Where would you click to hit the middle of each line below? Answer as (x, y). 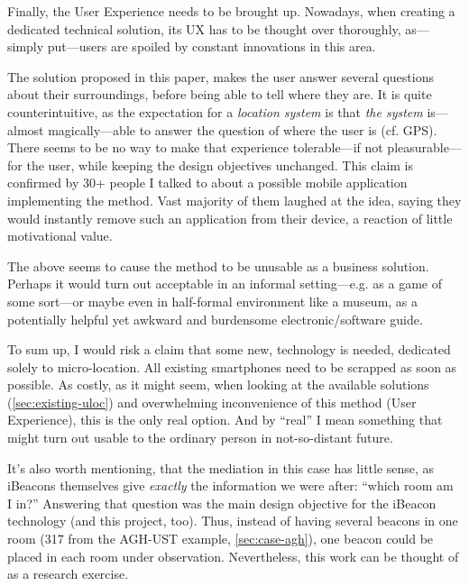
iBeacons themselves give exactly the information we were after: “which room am (230, 485)
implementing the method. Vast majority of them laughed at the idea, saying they (234, 200)
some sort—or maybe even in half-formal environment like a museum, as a (213, 301)
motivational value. (60, 236)
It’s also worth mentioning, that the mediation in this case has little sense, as (221, 467)
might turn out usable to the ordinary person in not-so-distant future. (200, 438)
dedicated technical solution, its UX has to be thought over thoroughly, (204, 28)
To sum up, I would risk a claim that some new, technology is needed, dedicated (229, 349)
